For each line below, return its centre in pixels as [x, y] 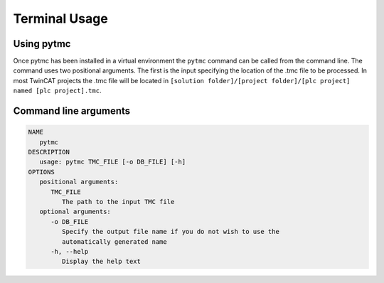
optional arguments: [75, 212]
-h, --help [70, 251]
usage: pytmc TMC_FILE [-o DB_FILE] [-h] [113, 162]
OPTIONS [41, 172]
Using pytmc [42, 44]
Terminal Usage [60, 18]
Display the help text [101, 262]
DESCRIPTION [49, 152]
